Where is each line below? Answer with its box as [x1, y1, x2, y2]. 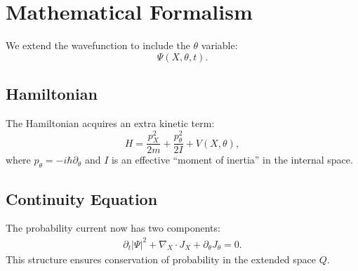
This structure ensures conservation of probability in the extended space [6, 251, 317, 266]
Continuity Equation [6, 187, 158, 209]
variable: [201, 38, 238, 53]
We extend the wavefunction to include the [6, 38, 190, 53]
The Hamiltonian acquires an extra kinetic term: [6, 115, 215, 130]
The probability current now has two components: [6, 220, 220, 235]
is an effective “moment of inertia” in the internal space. [111, 152, 353, 167]
